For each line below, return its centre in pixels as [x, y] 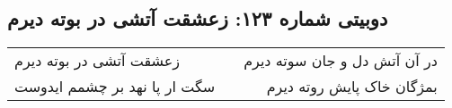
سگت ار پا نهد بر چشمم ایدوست [115, 87]
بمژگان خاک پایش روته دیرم [352, 87]
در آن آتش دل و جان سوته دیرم [341, 61]
